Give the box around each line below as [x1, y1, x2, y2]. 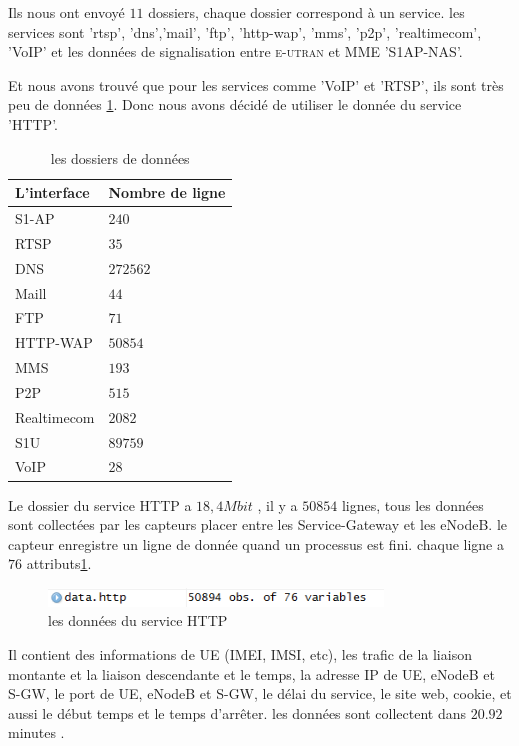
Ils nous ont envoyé [8, 2, 125, 22]
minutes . [8, 722, 65, 743]
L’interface [15, 182, 90, 203]
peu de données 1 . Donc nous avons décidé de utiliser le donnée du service [8, 94, 462, 115]
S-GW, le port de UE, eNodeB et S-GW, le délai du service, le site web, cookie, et [8, 683, 512, 704]
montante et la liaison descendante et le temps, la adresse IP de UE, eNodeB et [8, 663, 496, 684]
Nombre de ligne [108, 182, 226, 203]
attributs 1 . [26, 553, 92, 574]
